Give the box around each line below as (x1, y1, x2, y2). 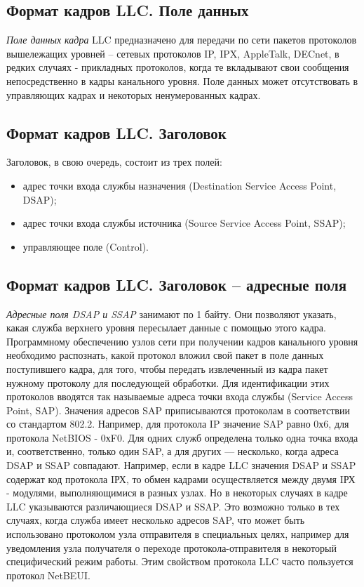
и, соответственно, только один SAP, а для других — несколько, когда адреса (6, 444, 339, 459)
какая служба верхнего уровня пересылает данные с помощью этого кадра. (6, 320, 326, 335)
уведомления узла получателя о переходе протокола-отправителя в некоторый (6, 540, 337, 555)
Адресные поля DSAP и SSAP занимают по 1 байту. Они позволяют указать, (6, 306, 337, 321)
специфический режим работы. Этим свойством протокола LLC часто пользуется (6, 554, 353, 569)
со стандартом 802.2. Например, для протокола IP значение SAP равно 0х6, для (6, 416, 349, 431)
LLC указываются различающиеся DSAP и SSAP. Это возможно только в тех (6, 499, 340, 513)
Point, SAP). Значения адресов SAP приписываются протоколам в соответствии (6, 402, 350, 417)
